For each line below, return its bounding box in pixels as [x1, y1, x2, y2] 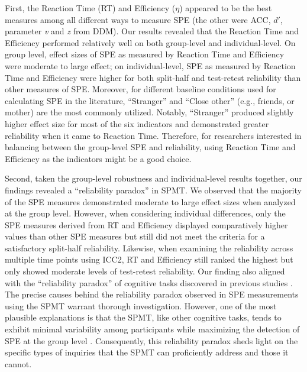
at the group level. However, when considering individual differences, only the [5, 207, 286, 219]
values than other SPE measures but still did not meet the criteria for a [5, 230, 265, 242]
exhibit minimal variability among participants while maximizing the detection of [5, 323, 300, 335]
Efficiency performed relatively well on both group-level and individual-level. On [5, 36, 296, 48]
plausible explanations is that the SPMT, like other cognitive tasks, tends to [5, 311, 282, 324]
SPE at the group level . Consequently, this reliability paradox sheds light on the [5, 334, 298, 347]
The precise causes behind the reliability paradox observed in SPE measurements [5, 288, 299, 300]
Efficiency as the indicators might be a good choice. [5, 152, 192, 164]
